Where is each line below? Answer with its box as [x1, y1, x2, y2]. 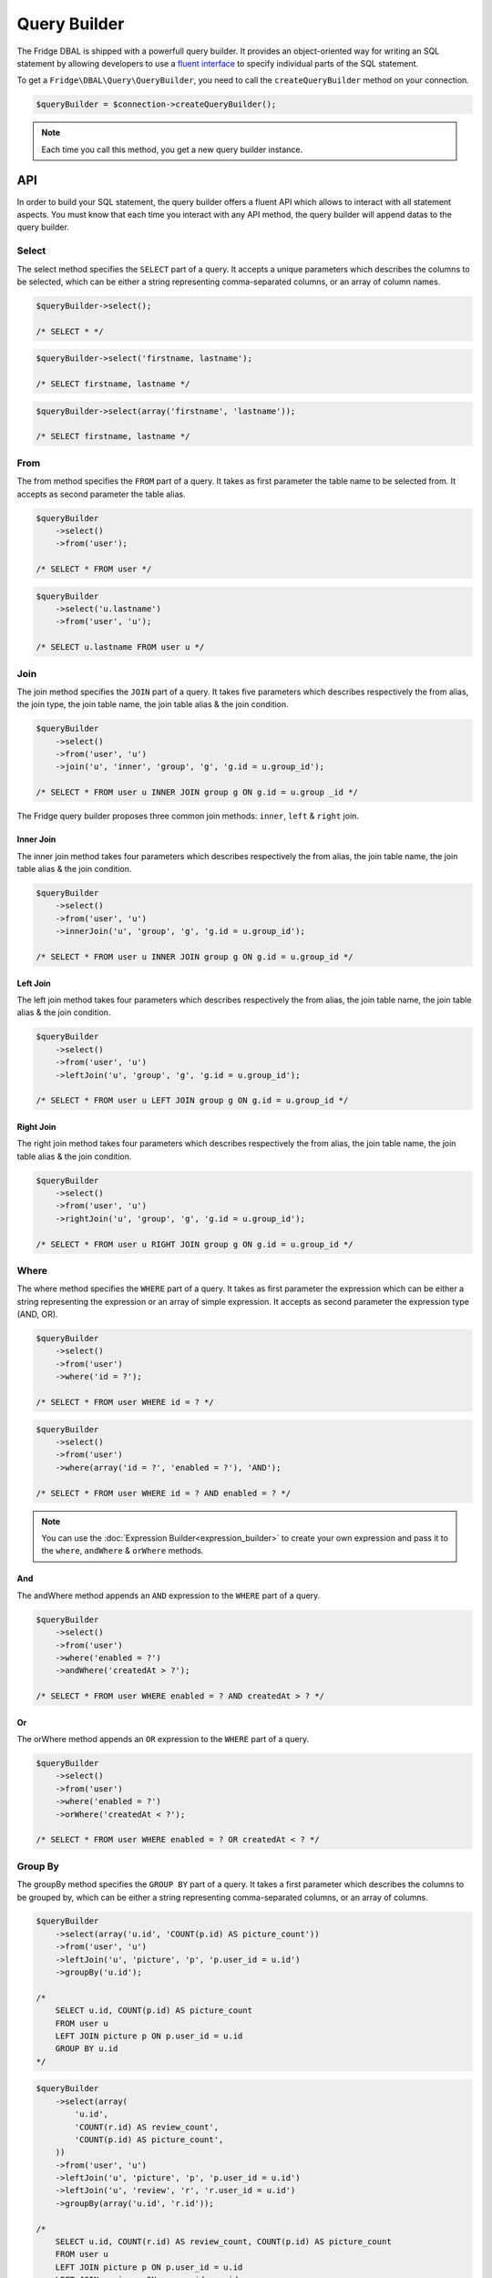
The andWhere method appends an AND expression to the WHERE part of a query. [16, 1590, 321, 1601]
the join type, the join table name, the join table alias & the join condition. [16, 699, 289, 710]
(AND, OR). [16, 1308, 58, 1320]
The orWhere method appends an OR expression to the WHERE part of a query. [16, 1734, 310, 1745]
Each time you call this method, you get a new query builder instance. [41, 144, 303, 155]
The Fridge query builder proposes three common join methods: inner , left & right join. [16, 811, 360, 822]
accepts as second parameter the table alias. [16, 488, 186, 499]
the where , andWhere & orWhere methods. [41, 1545, 204, 1556]
